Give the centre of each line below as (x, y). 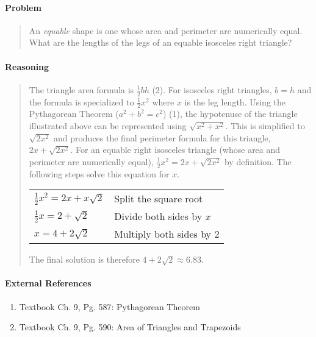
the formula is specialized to (81, 101)
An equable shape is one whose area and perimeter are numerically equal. (166, 30)
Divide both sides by (158, 216)
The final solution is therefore (84, 259)
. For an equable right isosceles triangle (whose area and (175, 150)
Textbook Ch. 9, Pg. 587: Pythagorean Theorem (110, 306)
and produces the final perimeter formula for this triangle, (162, 137)
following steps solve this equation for (99, 173)
